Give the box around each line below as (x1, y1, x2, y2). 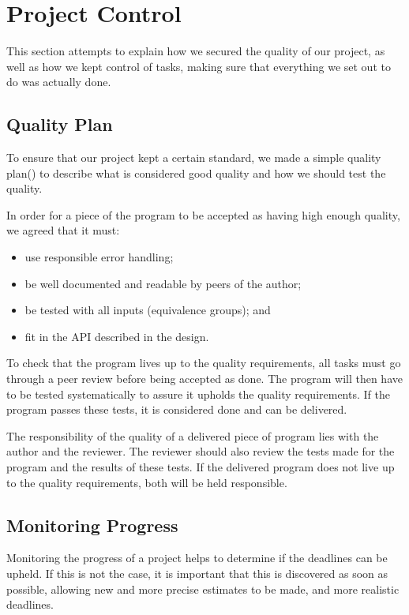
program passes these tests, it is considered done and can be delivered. (6, 401, 347, 418)
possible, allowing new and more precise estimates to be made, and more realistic (6, 580, 400, 597)
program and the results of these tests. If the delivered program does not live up (6, 459, 395, 475)
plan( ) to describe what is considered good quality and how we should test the (6, 164, 386, 181)
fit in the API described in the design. (24, 328, 209, 344)
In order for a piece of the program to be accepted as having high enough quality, (6, 206, 400, 223)
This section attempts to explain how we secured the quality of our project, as (6, 43, 385, 59)
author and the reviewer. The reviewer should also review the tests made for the (6, 443, 395, 459)
